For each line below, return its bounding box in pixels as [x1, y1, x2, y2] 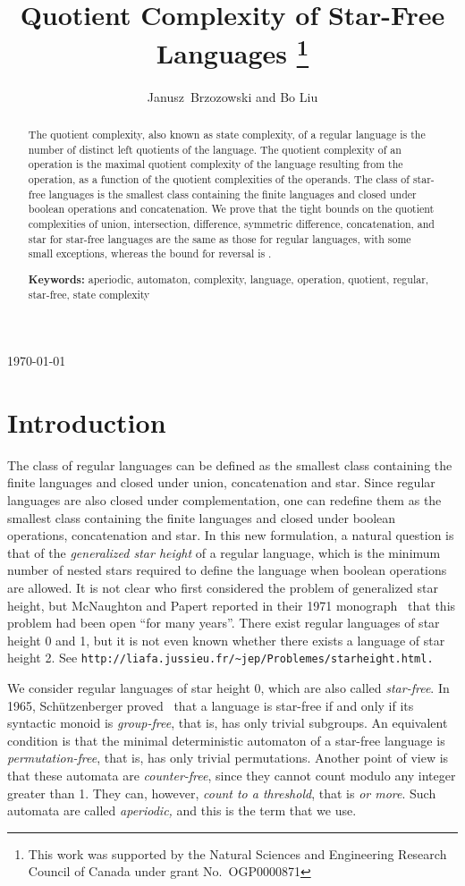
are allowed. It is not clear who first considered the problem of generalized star [7, 578, 438, 597]
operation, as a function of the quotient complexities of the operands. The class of [28, 172, 410, 186]
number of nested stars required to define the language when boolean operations [7, 561, 447, 579]
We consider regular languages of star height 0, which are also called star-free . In [7, 679, 450, 697]
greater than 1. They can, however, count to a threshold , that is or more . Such [7, 783, 436, 802]
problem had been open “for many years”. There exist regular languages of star [7, 613, 440, 632]
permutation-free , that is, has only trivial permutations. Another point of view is [7, 748, 449, 767]
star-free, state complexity [28, 287, 150, 302]
